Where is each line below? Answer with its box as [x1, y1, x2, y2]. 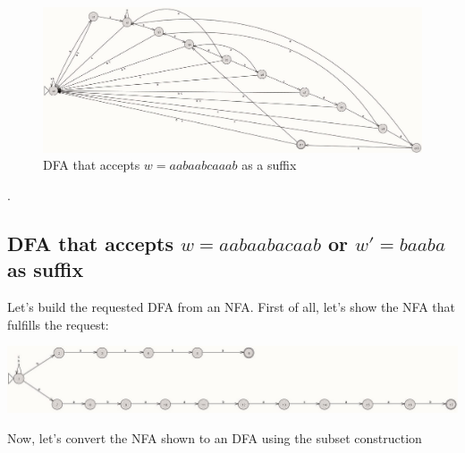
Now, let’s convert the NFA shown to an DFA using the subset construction [7, 428, 422, 447]
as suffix [7, 256, 84, 283]
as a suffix [241, 155, 297, 174]
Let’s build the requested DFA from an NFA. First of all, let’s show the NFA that [7, 298, 456, 316]
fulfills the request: [7, 315, 109, 333]
